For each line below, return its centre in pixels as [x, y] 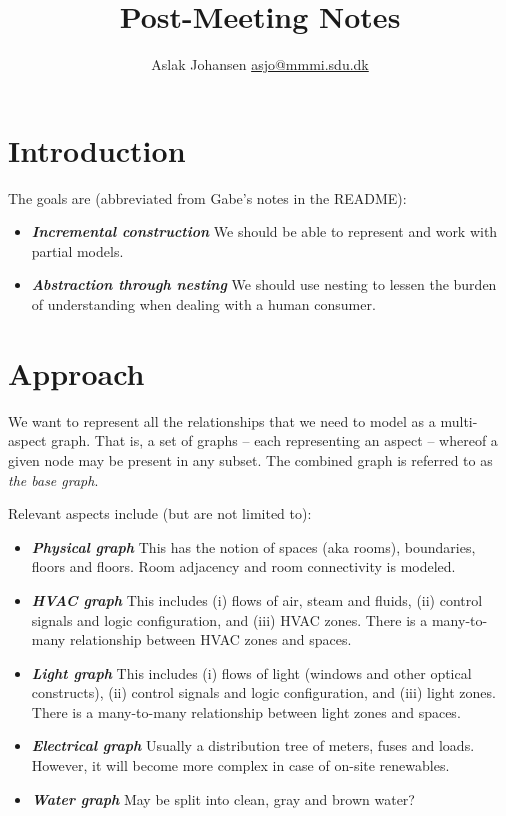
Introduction [97, 149]
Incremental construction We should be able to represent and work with [264, 231]
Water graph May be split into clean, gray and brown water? [223, 798]
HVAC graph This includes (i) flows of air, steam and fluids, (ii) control [257, 599]
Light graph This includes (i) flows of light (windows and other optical [251, 672]
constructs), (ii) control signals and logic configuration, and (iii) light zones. [263, 692]
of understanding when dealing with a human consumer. [203, 304]
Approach [76, 372]
